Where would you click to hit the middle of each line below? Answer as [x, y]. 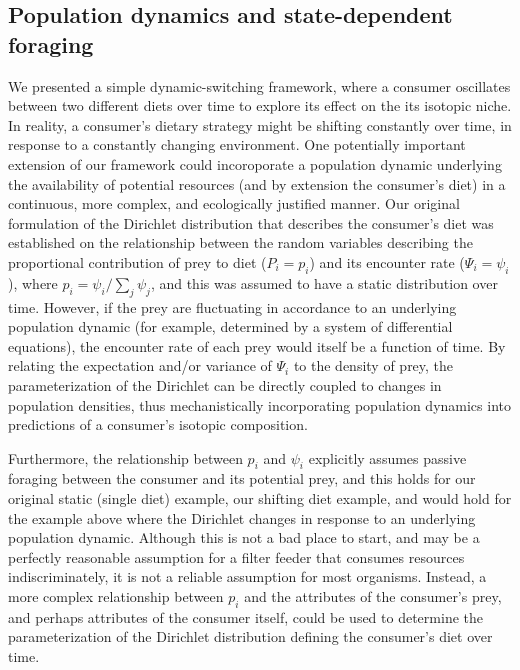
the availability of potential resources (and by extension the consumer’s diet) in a [257, 183]
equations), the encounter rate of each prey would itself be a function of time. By [257, 345]
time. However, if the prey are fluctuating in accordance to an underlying [232, 306]
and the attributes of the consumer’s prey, [373, 596]
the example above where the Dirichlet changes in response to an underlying [242, 517]
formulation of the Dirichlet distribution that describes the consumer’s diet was [251, 222]
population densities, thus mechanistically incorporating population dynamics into [259, 404]
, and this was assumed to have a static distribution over [324, 282]
